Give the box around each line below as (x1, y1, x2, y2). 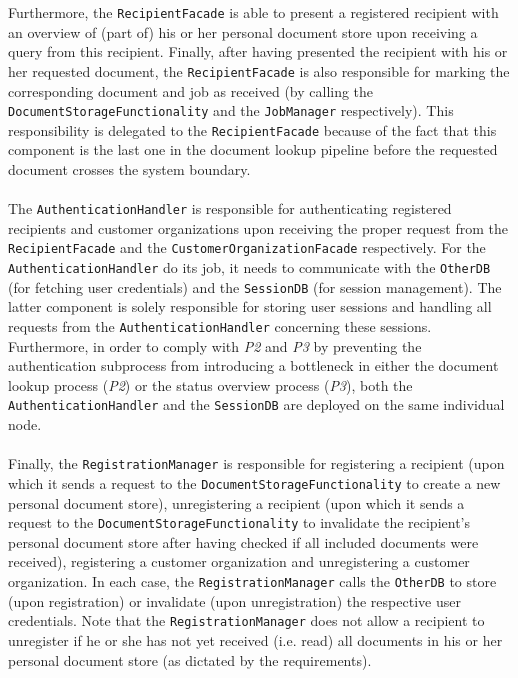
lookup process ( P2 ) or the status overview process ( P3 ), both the (8, 374, 413, 395)
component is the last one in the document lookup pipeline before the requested (8, 139, 498, 160)
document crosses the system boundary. (8, 159, 251, 179)
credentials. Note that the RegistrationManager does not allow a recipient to (8, 610, 485, 631)
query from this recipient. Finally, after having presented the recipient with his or (8, 41, 508, 62)
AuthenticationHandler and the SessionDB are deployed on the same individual (8, 394, 505, 415)
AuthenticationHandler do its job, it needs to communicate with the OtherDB (8, 257, 491, 278)
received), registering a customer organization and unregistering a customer (8, 551, 470, 572)
